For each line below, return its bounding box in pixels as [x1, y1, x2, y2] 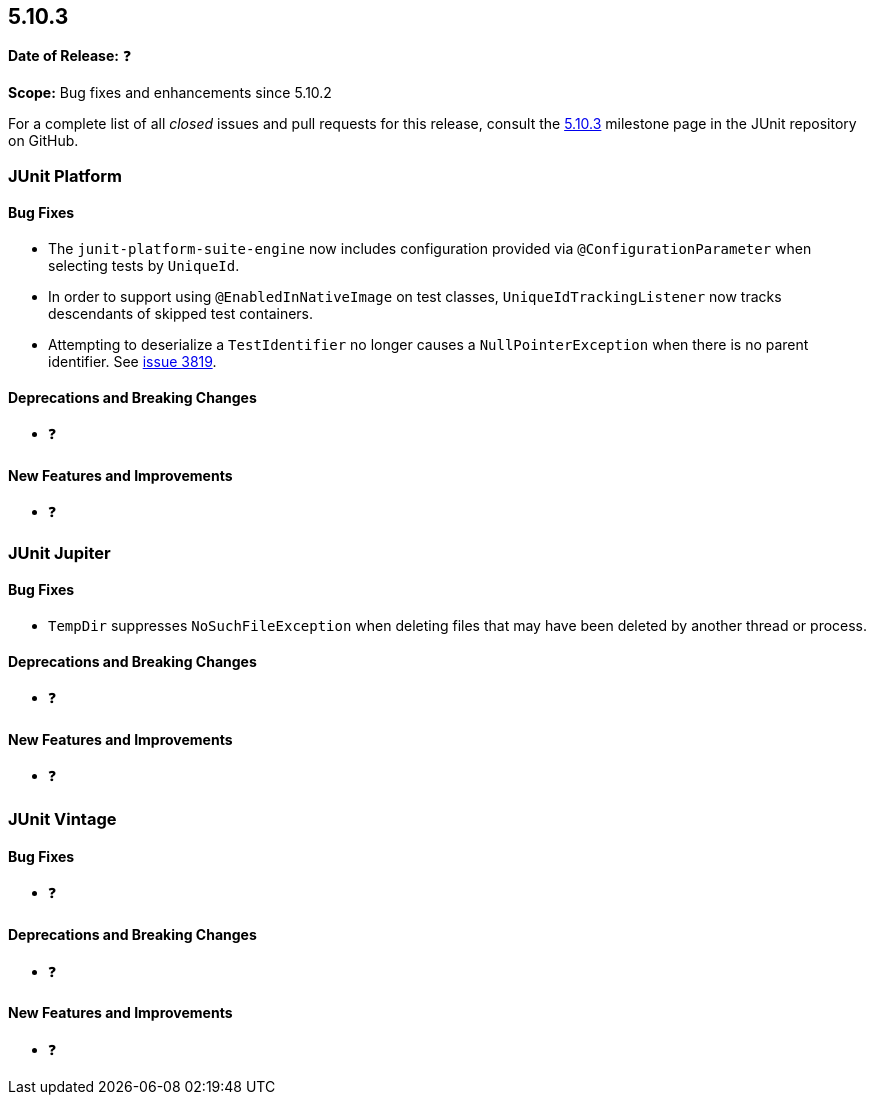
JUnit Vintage [8, 809, 117, 830]
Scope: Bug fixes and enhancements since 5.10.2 [8, 84, 332, 102]
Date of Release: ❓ [8, 47, 132, 65]
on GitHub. [8, 132, 79, 150]
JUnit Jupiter [8, 542, 111, 563]
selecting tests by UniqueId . [48, 257, 240, 275]
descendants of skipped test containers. [48, 305, 314, 323]
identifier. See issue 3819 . [48, 353, 217, 371]
